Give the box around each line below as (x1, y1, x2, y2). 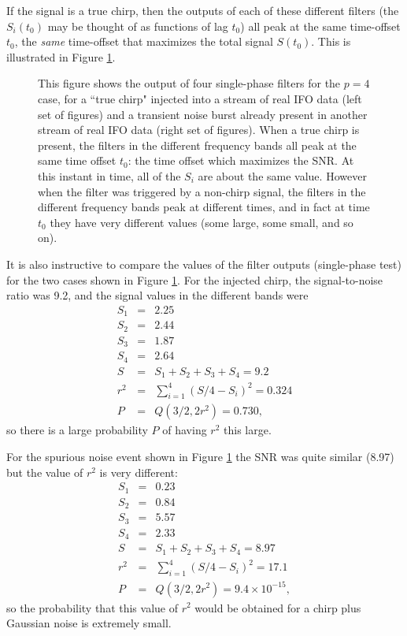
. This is (311, 33, 351, 50)
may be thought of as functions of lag (47, 17, 228, 34)
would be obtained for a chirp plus (194, 599, 361, 616)
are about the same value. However (198, 167, 367, 184)
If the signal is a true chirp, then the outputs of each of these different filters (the (6, 2, 399, 18)
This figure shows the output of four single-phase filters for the (38, 75, 341, 91)
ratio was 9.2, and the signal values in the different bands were (6, 287, 309, 303)
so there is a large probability (6, 422, 148, 438)
